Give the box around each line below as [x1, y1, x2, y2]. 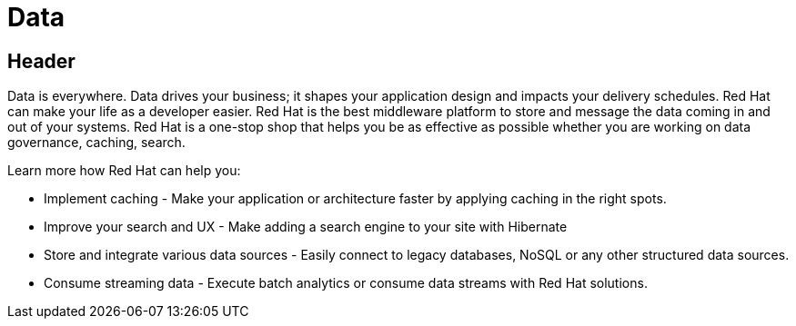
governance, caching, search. [7, 134, 186, 151]
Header [7, 49, 76, 73]
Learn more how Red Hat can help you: [7, 163, 241, 179]
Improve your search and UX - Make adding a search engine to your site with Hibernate [44, 219, 568, 235]
